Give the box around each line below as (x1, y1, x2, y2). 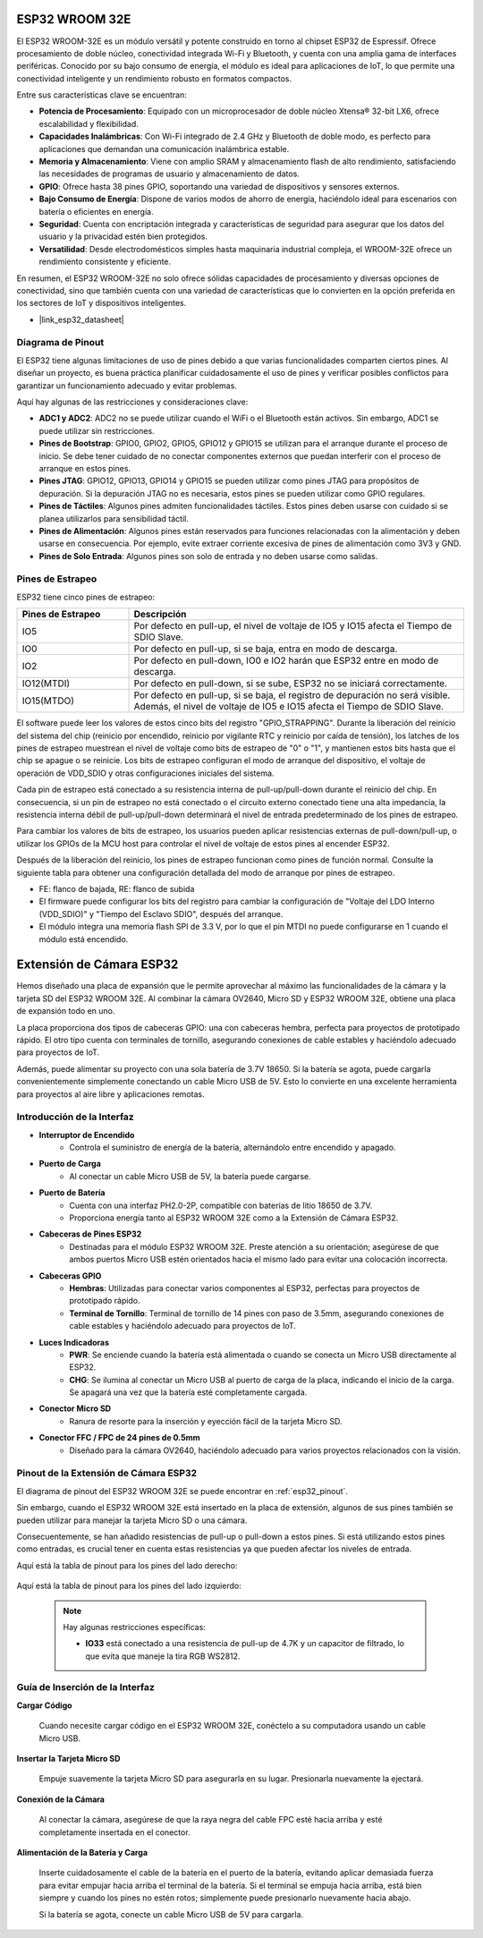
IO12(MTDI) (21, 677, 71, 690)
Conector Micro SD (38, 1403, 112, 1414)
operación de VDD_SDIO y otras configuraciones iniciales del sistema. (16, 768, 275, 778)
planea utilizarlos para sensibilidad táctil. (38, 513, 190, 523)
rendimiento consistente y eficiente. (38, 256, 172, 268)
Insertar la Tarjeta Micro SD (16, 1754, 121, 1764)
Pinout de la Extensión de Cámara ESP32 (16, 1467, 198, 1480)
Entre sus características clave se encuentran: (16, 89, 188, 100)
